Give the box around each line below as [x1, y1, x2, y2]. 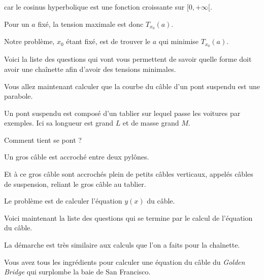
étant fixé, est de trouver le [66, 36, 151, 47]
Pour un [4, 18, 29, 29]
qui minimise [158, 36, 199, 47]
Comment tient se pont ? [4, 134, 82, 145]
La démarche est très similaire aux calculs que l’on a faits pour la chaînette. [4, 239, 240, 250]
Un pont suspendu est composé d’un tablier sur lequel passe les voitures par [4, 107, 241, 118]
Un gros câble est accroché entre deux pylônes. [4, 151, 149, 162]
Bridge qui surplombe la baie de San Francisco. [4, 266, 151, 277]
